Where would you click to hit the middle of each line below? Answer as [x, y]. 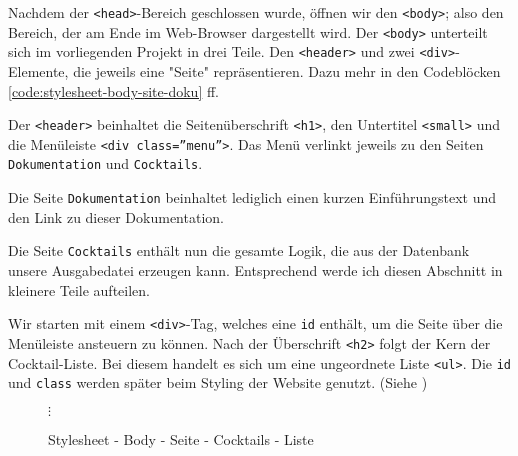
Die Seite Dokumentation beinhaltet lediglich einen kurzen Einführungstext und [252, 197]
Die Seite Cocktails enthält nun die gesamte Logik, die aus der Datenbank [239, 250]
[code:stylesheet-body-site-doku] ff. [114, 90]
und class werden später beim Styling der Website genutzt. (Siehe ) [218, 382]
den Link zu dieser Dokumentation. [116, 216]
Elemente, [38, 70]
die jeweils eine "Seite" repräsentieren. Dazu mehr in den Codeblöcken [287, 70]
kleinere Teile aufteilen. [79, 289]
